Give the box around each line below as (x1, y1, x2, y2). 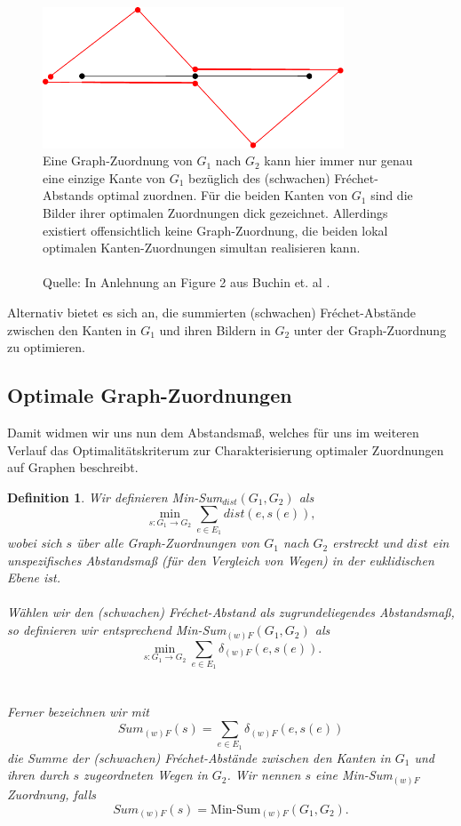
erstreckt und (332, 533, 402, 552)
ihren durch (7, 766, 69, 784)
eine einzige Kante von (43, 168, 166, 187)
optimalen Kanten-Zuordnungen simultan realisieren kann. (43, 238, 361, 257)
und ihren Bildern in (159, 320, 271, 339)
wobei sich (7, 533, 62, 552)
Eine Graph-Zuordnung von (43, 151, 193, 170)
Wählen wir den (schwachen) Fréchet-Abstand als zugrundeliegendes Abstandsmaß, (7, 603, 455, 622)
